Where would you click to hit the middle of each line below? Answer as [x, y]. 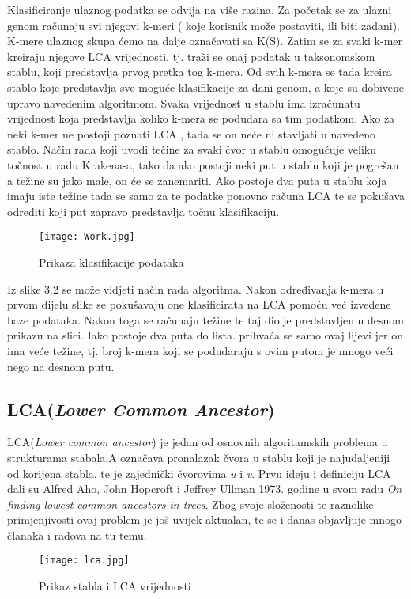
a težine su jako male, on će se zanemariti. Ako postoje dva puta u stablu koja [197, 180]
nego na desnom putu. [61, 366]
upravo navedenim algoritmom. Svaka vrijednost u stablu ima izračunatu [184, 102]
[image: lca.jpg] [84, 561]
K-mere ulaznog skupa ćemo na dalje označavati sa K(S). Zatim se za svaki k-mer [205, 41]
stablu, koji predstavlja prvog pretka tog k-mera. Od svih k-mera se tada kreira [200, 72]
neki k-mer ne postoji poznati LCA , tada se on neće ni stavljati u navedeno [191, 133]
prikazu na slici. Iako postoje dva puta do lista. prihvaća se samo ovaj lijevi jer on [205, 335]
